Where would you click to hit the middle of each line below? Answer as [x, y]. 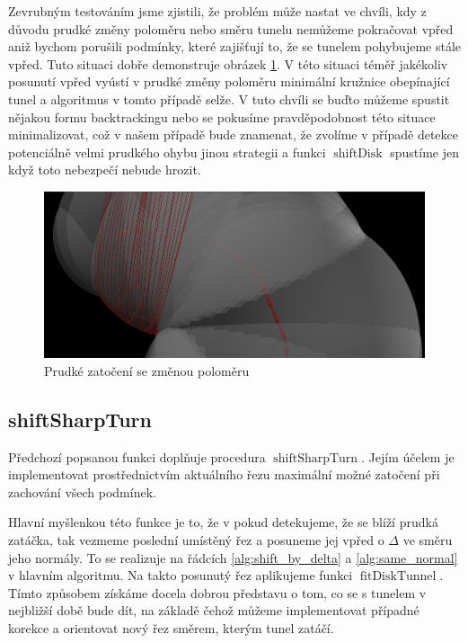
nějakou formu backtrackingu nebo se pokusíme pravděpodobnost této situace [222, 116]
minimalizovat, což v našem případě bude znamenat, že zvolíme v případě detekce [233, 134]
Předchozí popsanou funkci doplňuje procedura [137, 456]
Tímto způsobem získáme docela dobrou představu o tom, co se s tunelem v [217, 592]
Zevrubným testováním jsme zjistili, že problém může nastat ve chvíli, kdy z [217, 11]
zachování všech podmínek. [82, 491]
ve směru [428, 539]
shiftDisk [358, 153]
